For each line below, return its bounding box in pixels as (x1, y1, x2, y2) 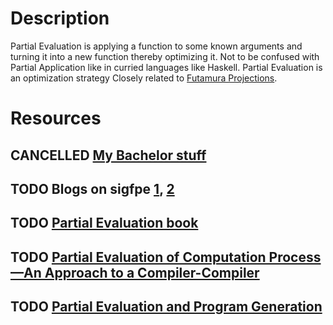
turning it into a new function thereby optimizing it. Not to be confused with (10, 50, 320, 62)
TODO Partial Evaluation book (10, 215, 199, 232)
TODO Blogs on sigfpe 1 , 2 (10, 180, 175, 197)
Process (268, 248, 322, 266)
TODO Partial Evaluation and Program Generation (10, 298, 323, 316)
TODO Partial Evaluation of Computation (10, 248, 267, 266)
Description (10, 7, 110, 30)
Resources (10, 107, 102, 130)
